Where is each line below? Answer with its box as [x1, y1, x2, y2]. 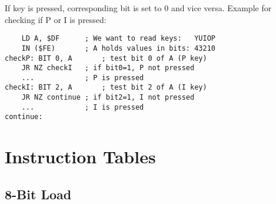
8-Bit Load [5, 185, 72, 203]
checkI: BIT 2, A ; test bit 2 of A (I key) [5, 83, 207, 92]
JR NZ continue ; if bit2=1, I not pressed [21, 93, 195, 102]
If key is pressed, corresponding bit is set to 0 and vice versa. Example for [5, 2, 272, 14]
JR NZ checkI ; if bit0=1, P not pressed [21, 64, 195, 73]
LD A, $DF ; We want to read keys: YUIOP [21, 34, 215, 43]
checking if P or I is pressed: [5, 13, 107, 25]
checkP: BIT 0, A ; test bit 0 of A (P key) [5, 54, 207, 62]
